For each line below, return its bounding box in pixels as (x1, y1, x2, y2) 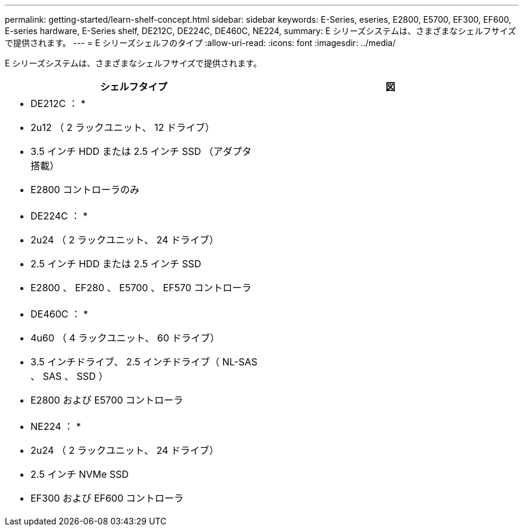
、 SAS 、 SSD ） (31, 370, 108, 382)
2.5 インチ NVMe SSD (31, 468, 129, 480)
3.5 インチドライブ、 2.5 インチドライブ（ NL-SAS (31, 356, 258, 368)
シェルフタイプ (100, 81, 167, 93)
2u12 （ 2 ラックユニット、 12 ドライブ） (31, 121, 215, 133)
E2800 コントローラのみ (31, 184, 139, 196)
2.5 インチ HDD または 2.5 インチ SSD (31, 258, 202, 270)
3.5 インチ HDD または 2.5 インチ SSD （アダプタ (31, 145, 252, 157)
